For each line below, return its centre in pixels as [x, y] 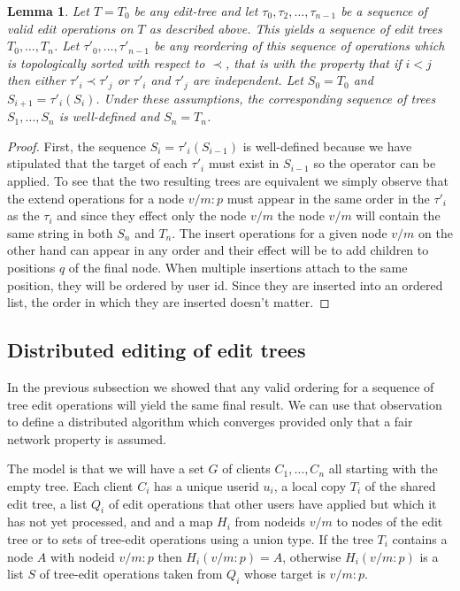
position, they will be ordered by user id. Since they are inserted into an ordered [225, 284]
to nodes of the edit [390, 522]
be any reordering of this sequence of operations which [299, 46]
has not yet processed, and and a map [110, 522]
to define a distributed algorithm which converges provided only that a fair [210, 422]
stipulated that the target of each [97, 163]
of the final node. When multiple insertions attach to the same [238, 268]
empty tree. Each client [70, 485]
